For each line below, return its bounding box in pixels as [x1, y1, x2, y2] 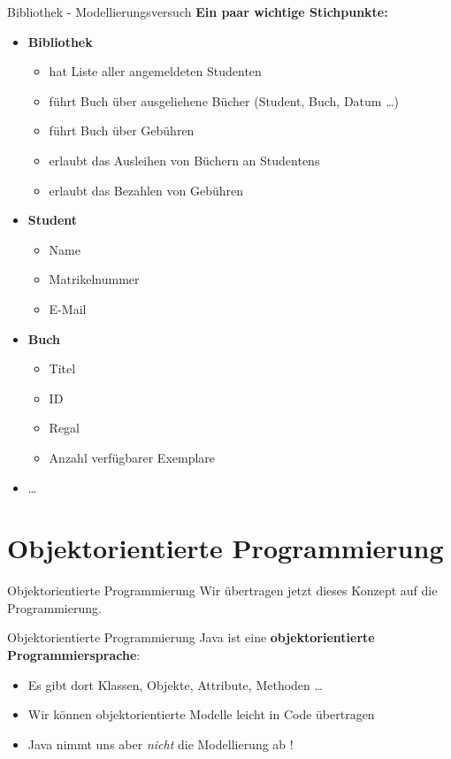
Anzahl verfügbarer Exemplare [49, 448, 216, 466]
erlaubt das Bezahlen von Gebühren [49, 180, 244, 199]
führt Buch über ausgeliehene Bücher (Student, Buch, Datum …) [49, 91, 399, 110]
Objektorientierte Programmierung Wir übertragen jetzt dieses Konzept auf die [7, 581, 438, 600]
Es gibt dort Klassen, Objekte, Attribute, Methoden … [27, 675, 323, 694]
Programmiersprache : [7, 646, 141, 663]
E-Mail [49, 299, 87, 318]
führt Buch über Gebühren [49, 121, 195, 140]
